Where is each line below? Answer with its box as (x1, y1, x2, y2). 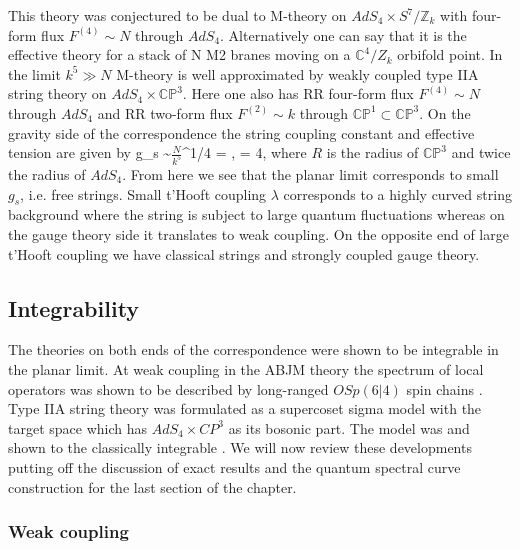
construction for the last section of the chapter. (8, 476, 297, 497)
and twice (451, 142, 511, 163)
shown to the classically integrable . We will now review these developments (8, 437, 472, 458)
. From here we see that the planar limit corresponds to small (122, 164, 499, 185)
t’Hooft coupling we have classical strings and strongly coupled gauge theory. (8, 243, 480, 264)
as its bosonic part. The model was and (228, 417, 470, 438)
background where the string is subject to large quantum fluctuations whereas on (8, 204, 505, 225)
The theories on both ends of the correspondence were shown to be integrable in (8, 339, 499, 360)
